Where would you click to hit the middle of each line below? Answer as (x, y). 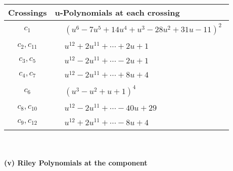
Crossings (28, 12)
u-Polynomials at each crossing (117, 12)
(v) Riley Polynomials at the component (76, 163)
